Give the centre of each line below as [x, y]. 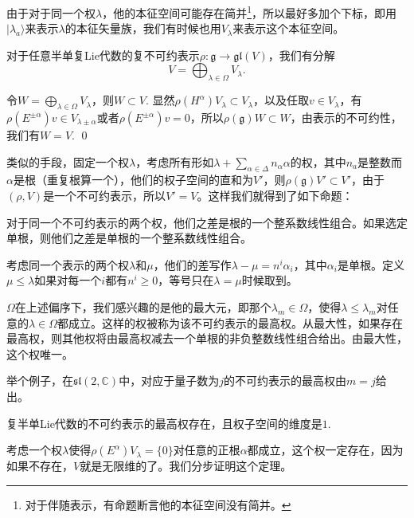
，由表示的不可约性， [346, 118]
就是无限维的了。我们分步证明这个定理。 [186, 466]
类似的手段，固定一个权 [68, 161]
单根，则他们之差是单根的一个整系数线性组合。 [129, 238]
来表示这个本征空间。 [289, 28]
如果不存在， [40, 466]
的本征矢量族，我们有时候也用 [143, 28]
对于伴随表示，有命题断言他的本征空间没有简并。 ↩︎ [158, 504]
